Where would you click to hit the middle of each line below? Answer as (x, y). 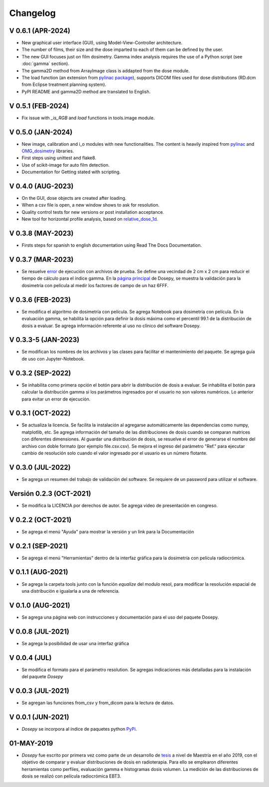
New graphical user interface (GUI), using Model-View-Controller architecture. (102, 43)
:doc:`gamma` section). (46, 64)
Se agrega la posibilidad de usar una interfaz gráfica (75, 643)
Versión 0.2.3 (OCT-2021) (50, 494)
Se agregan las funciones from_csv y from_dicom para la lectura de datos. (98, 703)
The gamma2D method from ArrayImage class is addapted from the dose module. (106, 70)
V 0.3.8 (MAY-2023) (41, 233)
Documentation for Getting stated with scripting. (71, 172)
